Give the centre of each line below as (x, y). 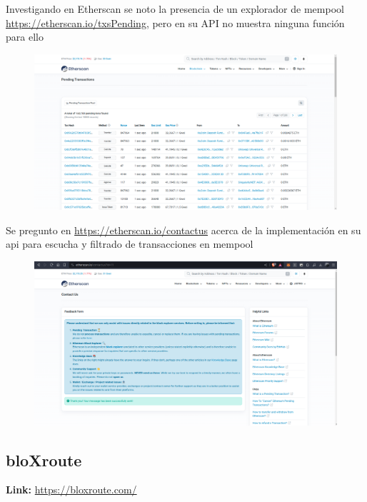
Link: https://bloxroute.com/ (71, 490)
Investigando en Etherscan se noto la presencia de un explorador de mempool (175, 9)
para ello (25, 37)
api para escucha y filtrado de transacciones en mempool (130, 244)
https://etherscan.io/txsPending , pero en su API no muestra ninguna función (175, 22)
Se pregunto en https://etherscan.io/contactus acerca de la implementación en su (183, 230)
